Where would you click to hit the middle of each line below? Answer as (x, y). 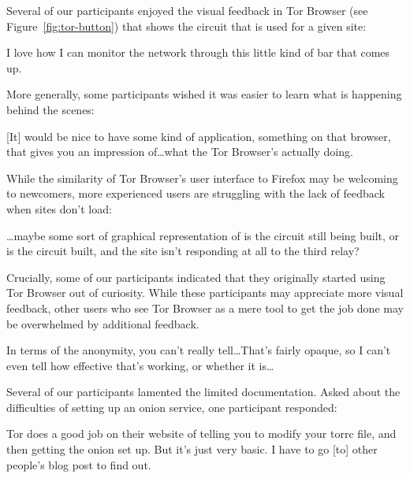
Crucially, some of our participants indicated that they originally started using (196, 277)
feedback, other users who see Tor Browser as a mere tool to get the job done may (205, 308)
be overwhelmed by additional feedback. (103, 323)
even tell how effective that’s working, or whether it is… (140, 365)
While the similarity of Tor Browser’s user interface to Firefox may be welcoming (202, 178)
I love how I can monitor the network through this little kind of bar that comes (198, 52)
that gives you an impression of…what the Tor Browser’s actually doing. (180, 152)
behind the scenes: (50, 109)
